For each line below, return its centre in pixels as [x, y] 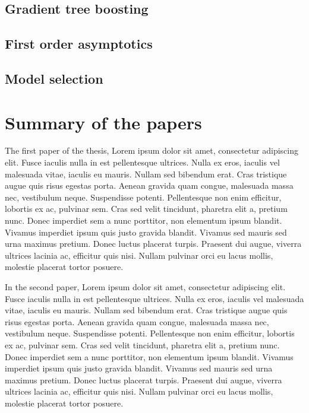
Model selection [54, 78]
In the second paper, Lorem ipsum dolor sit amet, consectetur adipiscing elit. [145, 287]
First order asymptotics [79, 44]
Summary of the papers [103, 122]
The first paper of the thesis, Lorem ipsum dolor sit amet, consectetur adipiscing [152, 150]
